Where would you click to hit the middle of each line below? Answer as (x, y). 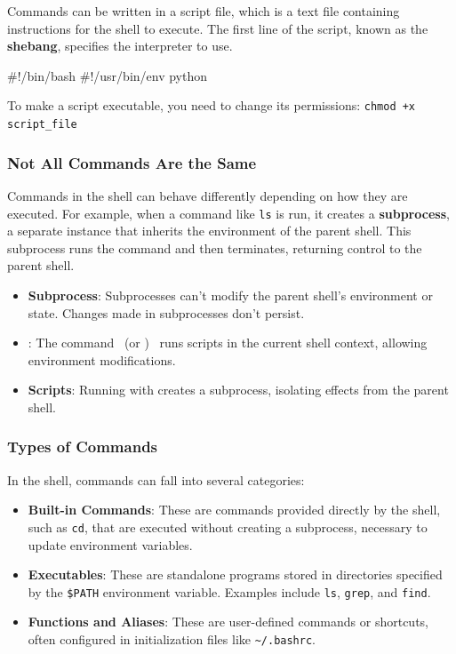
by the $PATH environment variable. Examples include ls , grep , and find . (229, 591)
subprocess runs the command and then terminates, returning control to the (215, 247)
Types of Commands (83, 447)
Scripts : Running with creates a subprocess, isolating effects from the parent (238, 390)
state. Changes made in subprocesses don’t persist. (166, 312)
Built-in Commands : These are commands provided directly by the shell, (234, 510)
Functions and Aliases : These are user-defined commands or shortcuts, (228, 622)
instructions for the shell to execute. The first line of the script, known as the (218, 28)
